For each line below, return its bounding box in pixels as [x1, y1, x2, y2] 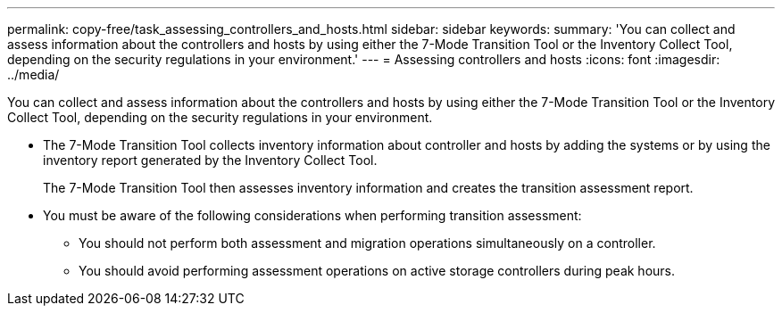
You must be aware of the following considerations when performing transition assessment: [43, 208, 582, 223]
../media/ [7, 67, 60, 82]
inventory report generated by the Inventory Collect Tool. [43, 152, 378, 168]
